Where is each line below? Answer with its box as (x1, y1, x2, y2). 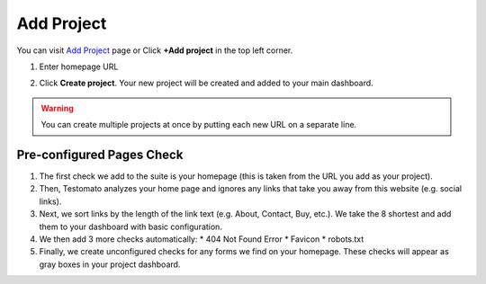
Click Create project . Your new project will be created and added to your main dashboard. (39, 77, 373, 89)
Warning (40, 102, 74, 113)
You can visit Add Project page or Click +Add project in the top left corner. (16, 45, 293, 56)
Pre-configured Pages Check (16, 146, 184, 162)
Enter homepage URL (39, 61, 119, 72)
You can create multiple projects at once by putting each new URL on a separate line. (40, 120, 357, 130)
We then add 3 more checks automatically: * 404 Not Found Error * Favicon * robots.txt (39, 234, 364, 244)
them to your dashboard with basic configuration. (39, 221, 222, 232)
